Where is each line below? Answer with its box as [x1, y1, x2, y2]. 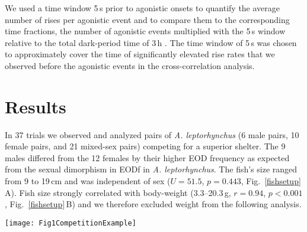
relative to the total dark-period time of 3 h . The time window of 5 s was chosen [5, 36, 297, 48]
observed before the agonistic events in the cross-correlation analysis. [5, 59, 255, 71]
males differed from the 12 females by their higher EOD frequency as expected [5, 151, 290, 164]
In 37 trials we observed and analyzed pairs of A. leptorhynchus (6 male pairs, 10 [5, 128, 299, 140]
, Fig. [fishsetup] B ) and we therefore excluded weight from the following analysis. [5, 198, 302, 210]
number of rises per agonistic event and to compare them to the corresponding [5, 13, 290, 25]
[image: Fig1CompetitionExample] [5, 218, 136, 227]
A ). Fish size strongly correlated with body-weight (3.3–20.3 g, [5, 186, 231, 198]
